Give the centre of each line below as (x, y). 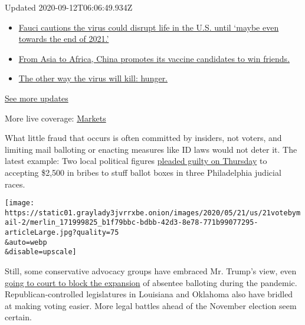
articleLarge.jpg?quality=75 (62, 233)
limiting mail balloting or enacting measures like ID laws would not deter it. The (151, 149)
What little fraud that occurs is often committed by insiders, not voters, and (143, 138)
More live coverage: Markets (55, 118)
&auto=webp (26, 242)
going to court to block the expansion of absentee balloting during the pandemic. (151, 282)
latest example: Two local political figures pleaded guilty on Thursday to (136, 161)
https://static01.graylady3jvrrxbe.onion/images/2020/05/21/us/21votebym (153, 213)
